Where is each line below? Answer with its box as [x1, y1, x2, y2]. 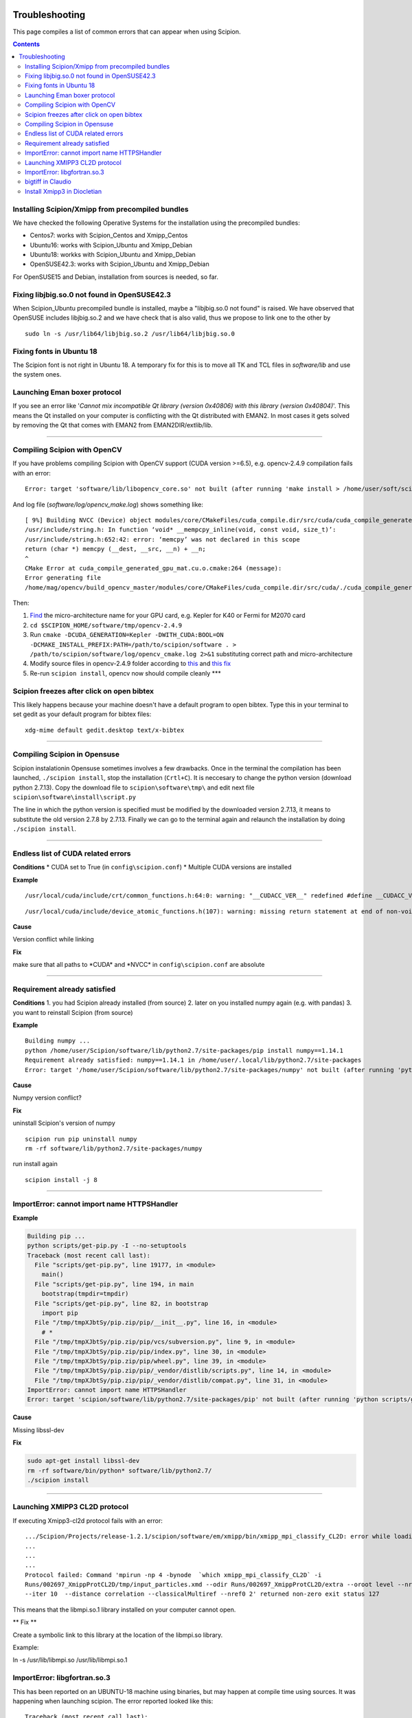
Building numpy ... [25, 1037, 91, 1045]
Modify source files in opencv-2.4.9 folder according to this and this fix [30, 660, 231, 668]
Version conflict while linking [12, 935, 94, 944]
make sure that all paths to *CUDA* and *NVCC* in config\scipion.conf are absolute [12, 961, 265, 969]
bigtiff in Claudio [25, 177, 71, 186]
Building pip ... [27, 1232, 86, 1240]
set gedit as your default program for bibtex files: [12, 710, 152, 718]
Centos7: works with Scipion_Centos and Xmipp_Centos [30, 231, 188, 240]
